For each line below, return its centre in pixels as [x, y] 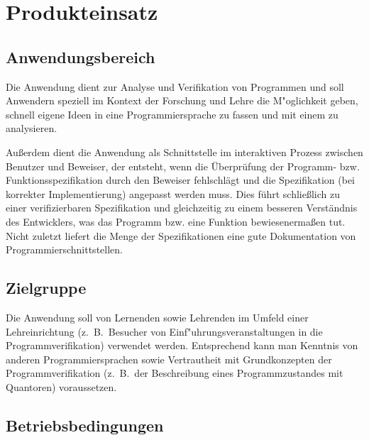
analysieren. [32, 128]
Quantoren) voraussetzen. [61, 386]
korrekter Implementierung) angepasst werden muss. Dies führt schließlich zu [173, 193]
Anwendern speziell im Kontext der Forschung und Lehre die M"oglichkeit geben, [182, 100]
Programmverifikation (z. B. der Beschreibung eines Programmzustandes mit [175, 373]
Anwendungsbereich [81, 56]
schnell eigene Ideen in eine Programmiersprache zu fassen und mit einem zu [172, 114]
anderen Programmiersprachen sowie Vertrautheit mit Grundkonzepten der [169, 359]
